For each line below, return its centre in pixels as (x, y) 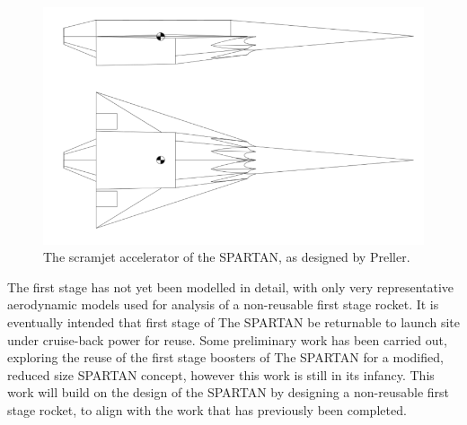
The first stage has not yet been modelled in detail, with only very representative (231, 286)
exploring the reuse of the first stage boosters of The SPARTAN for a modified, (225, 357)
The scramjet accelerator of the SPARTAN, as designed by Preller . (227, 257)
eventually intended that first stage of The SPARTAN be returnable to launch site (233, 322)
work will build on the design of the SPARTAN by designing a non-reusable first (229, 392)
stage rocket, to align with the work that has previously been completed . (207, 409)
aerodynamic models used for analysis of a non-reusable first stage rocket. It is (223, 304)
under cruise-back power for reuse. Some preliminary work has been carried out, (227, 339)
